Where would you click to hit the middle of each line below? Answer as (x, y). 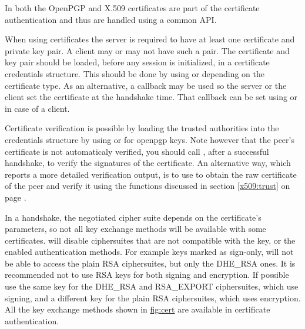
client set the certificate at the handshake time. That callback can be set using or (151, 97)
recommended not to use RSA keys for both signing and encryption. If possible (147, 275)
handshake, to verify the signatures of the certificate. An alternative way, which (148, 163)
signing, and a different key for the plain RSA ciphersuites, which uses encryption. (153, 298)
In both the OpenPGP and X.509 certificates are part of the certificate (132, 8)
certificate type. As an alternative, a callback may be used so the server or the (146, 85)
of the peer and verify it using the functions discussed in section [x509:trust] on (148, 186)
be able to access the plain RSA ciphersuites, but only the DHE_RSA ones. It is (150, 263)
